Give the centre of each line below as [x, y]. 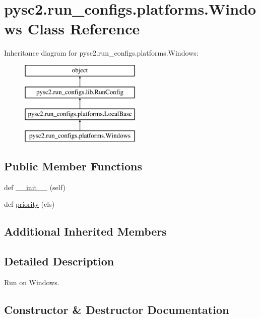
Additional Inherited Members [85, 231]
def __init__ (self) [35, 187]
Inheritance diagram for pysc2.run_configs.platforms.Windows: [101, 53]
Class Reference [84, 29]
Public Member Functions [73, 166]
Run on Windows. [32, 282]
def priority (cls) [29, 204]
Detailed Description [59, 261]
